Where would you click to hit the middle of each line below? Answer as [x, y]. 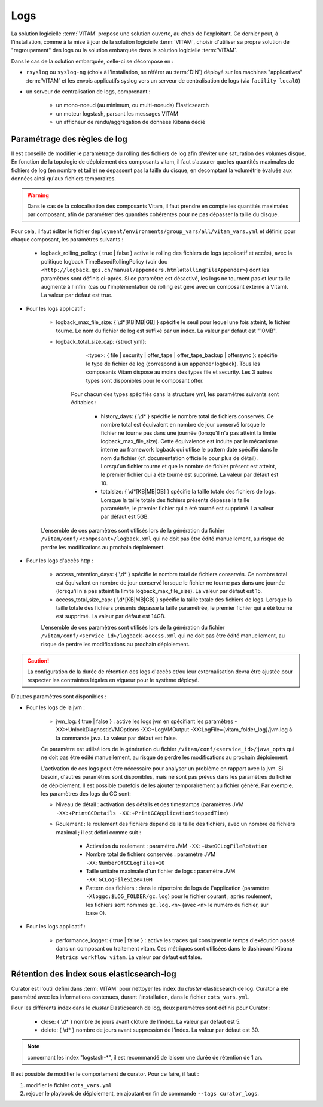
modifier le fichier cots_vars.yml [69, 1085]
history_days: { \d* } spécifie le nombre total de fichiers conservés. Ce [188, 416]
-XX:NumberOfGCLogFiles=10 [125, 863]
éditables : [84, 403]
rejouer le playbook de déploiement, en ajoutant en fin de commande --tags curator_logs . [143, 1094]
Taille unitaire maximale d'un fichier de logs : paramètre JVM [161, 871]
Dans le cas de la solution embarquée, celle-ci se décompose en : [92, 61]
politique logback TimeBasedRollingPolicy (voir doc [104, 261]
